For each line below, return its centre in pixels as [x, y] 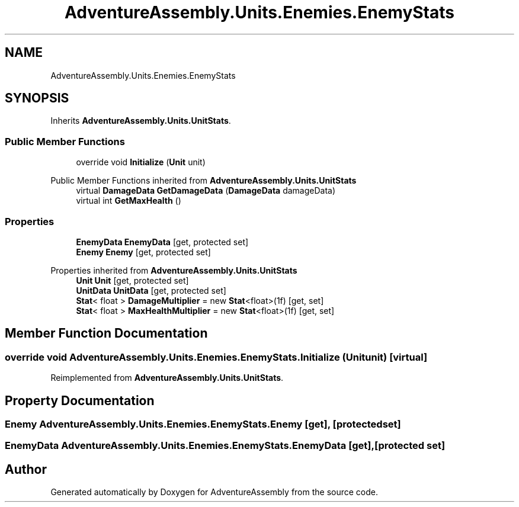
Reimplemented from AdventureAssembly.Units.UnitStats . [167, 378]
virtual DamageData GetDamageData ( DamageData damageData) [206, 191]
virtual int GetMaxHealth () [129, 201]
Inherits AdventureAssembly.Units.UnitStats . [141, 121]
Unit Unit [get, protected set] [132, 280]
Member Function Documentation [106, 333]
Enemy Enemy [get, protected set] [143, 252]
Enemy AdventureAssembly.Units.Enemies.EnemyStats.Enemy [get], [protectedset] [203, 424]
